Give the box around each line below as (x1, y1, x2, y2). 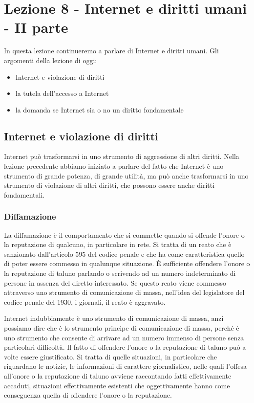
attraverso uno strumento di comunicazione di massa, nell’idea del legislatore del (4, 287, 245, 297)
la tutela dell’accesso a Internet (15, 88, 109, 98)
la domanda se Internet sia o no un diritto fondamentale (15, 104, 184, 114)
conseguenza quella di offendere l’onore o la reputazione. (4, 390, 172, 400)
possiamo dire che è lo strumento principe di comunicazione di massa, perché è (4, 323, 239, 333)
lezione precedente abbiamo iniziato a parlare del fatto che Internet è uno (4, 161, 224, 171)
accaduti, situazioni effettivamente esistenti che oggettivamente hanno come (4, 380, 230, 390)
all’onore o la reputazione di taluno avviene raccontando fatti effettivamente (4, 370, 232, 381)
